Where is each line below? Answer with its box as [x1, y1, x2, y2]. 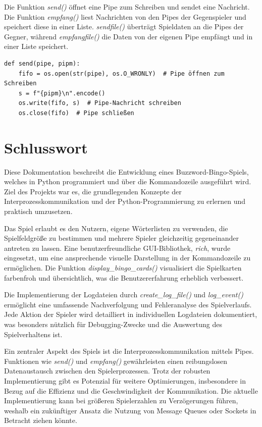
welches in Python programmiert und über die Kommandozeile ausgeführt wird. [4, 176, 251, 187]
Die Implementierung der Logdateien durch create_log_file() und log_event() [4, 289, 243, 300]
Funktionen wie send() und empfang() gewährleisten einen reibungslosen [4, 355, 228, 366]
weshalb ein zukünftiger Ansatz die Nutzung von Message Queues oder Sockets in [4, 405, 256, 415]
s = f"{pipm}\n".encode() [18, 89, 106, 97]
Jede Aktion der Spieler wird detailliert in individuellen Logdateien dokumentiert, [4, 309, 257, 319]
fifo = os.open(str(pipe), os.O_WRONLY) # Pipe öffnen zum [18, 70, 225, 77]
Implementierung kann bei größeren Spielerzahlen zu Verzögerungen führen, [4, 395, 238, 406]
